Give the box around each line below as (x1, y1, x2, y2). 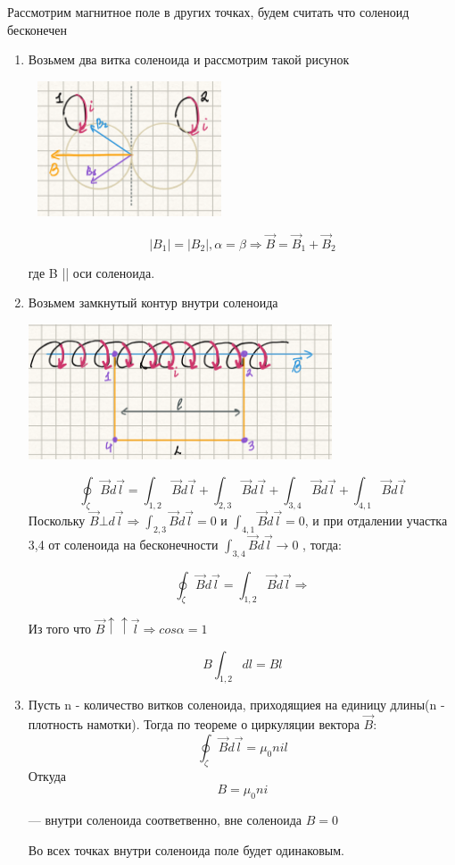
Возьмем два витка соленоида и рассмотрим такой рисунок (28, 50, 350, 69)
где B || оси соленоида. (28, 263, 155, 281)
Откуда (28, 766, 67, 785)
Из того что (28, 618, 92, 637)
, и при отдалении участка (304, 510, 448, 529)
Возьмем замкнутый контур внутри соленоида (28, 293, 278, 312)
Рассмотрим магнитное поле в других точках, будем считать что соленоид (7, 3, 409, 21)
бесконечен (7, 20, 67, 38)
